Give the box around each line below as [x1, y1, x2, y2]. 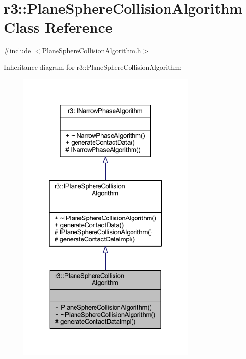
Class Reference [4, 17, 113, 37]
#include [4, 45, 31, 56]
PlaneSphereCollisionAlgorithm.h [42, 45, 141, 56]
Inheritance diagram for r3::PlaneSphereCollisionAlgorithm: [4, 61, 182, 72]
